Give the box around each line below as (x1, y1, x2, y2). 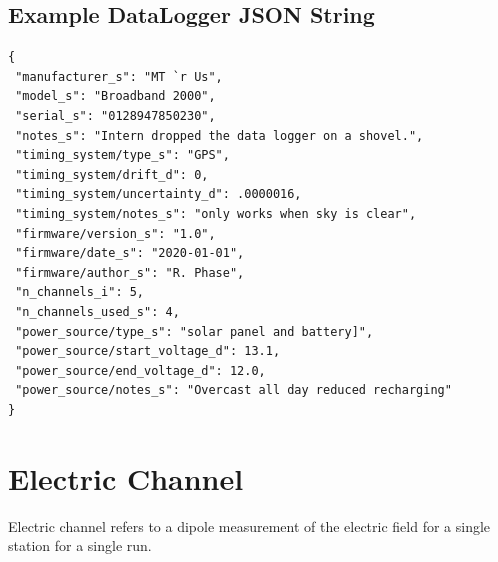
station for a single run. (8, 535, 152, 556)
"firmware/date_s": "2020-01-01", (15, 246, 245, 261)
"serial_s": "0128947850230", (15, 108, 216, 123)
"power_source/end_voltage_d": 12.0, (15, 363, 266, 378)
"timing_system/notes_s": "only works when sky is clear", (15, 206, 417, 221)
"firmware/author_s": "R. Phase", (15, 265, 245, 280)
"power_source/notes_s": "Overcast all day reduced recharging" (15, 383, 452, 398)
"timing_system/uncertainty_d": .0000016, (15, 187, 302, 202)
